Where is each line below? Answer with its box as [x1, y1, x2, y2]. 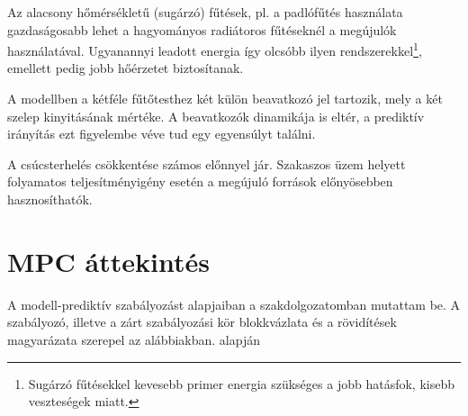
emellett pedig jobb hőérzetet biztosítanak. [7, 59, 244, 77]
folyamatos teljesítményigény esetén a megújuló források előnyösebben [7, 172, 393, 191]
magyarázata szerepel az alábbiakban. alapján [7, 330, 260, 348]
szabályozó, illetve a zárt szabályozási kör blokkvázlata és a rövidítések [7, 312, 397, 331]
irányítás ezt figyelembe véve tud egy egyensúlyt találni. [7, 124, 316, 143]
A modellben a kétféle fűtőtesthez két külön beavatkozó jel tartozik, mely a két [7, 89, 443, 108]
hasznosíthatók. [7, 190, 93, 208]
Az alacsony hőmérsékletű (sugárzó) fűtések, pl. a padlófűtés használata [7, 3, 403, 21]
